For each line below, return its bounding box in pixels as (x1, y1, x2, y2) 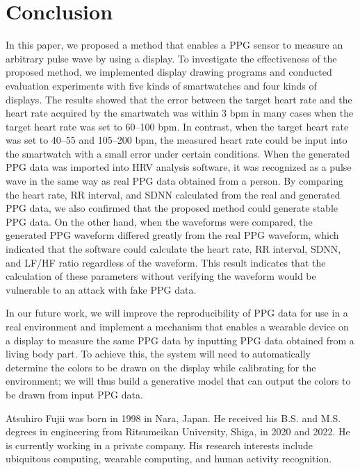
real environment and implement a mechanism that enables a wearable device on (6, 319, 349, 333)
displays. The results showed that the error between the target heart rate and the (6, 92, 352, 106)
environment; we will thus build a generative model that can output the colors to (6, 374, 351, 388)
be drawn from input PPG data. (6, 387, 143, 401)
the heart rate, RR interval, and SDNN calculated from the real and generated (6, 187, 341, 201)
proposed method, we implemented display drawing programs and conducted (6, 65, 332, 79)
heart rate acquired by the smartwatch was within (6, 106, 219, 120)
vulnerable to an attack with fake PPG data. (6, 282, 197, 296)
